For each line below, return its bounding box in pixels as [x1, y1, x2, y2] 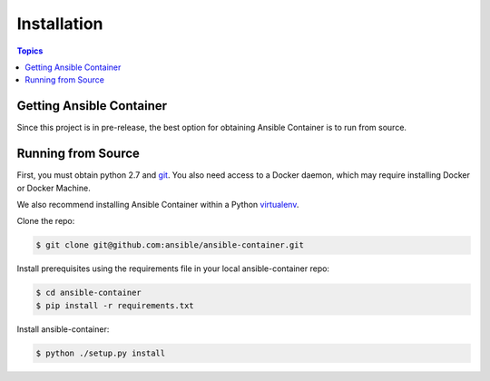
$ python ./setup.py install [35, 347, 166, 358]
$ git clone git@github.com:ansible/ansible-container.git [35, 240, 304, 250]
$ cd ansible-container [35, 288, 142, 298]
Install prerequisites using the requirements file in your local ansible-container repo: [16, 263, 330, 274]
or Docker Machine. [16, 182, 91, 193]
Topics [16, 45, 44, 56]
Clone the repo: [16, 216, 75, 227]
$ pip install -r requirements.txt [35, 300, 194, 310]
